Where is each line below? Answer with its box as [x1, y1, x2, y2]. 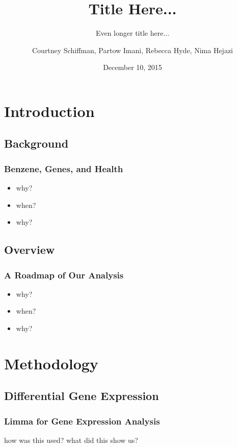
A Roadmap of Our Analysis [4, 268, 124, 281]
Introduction [4, 100, 95, 121]
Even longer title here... [95, 28, 170, 38]
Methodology [4, 352, 98, 373]
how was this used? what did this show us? [4, 435, 138, 445]
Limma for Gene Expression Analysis [4, 414, 160, 427]
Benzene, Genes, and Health [4, 162, 123, 175]
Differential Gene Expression [4, 388, 159, 404]
